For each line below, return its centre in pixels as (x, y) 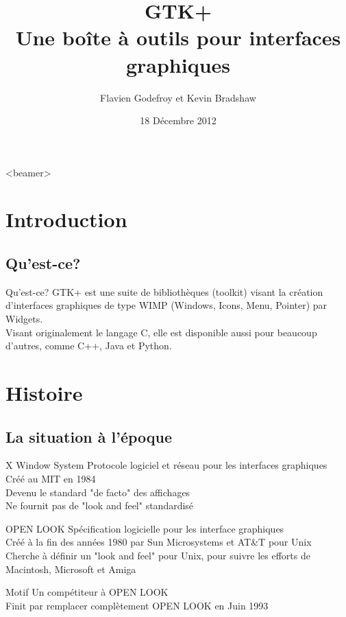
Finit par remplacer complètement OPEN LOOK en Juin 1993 (137, 605)
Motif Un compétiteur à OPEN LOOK (87, 592)
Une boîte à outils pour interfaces (178, 37)
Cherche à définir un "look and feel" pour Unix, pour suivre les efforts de (158, 555)
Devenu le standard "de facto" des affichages (98, 492)
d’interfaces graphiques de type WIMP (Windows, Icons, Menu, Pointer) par (166, 305)
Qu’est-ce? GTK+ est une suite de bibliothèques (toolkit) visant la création (164, 291)
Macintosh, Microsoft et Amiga (71, 569)
